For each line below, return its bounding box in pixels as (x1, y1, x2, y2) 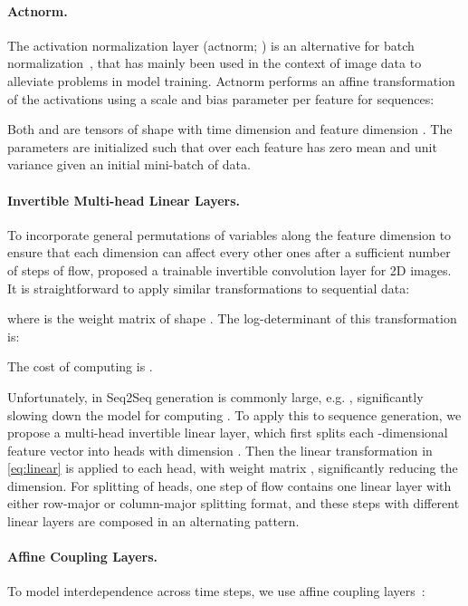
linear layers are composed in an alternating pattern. (7, 512, 300, 531)
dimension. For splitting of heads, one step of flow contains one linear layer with (7, 476, 452, 495)
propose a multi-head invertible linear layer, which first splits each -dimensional (7, 423, 448, 442)
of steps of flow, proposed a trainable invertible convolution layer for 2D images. (7, 260, 452, 279)
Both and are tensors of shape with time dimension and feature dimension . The (7, 120, 453, 139)
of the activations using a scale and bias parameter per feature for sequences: (7, 89, 435, 108)
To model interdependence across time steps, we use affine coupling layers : (7, 582, 425, 601)
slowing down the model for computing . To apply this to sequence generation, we (7, 405, 462, 424)
